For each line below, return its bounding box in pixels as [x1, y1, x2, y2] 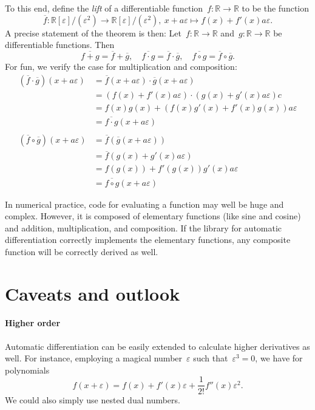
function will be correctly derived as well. [5, 245, 158, 258]
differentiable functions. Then [5, 38, 115, 51]
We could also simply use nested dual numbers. [5, 393, 180, 406]
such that [193, 352, 228, 364]
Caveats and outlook [5, 281, 180, 306]
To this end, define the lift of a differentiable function [5, 2, 203, 14]
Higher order [5, 316, 61, 329]
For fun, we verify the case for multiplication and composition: [5, 60, 237, 72]
